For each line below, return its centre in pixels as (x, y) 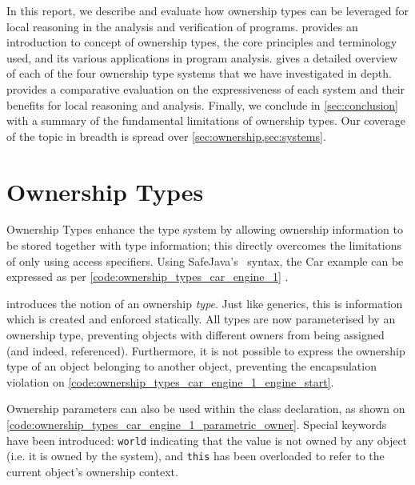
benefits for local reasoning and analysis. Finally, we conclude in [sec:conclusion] (202, 104)
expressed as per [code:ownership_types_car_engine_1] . (148, 277)
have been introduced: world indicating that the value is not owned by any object (207, 440)
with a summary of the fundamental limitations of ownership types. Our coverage (206, 120)
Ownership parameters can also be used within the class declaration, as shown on (206, 409)
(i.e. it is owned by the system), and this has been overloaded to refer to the (196, 456)
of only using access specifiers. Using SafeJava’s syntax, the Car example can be (205, 261)
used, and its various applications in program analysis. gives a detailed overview (202, 57)
